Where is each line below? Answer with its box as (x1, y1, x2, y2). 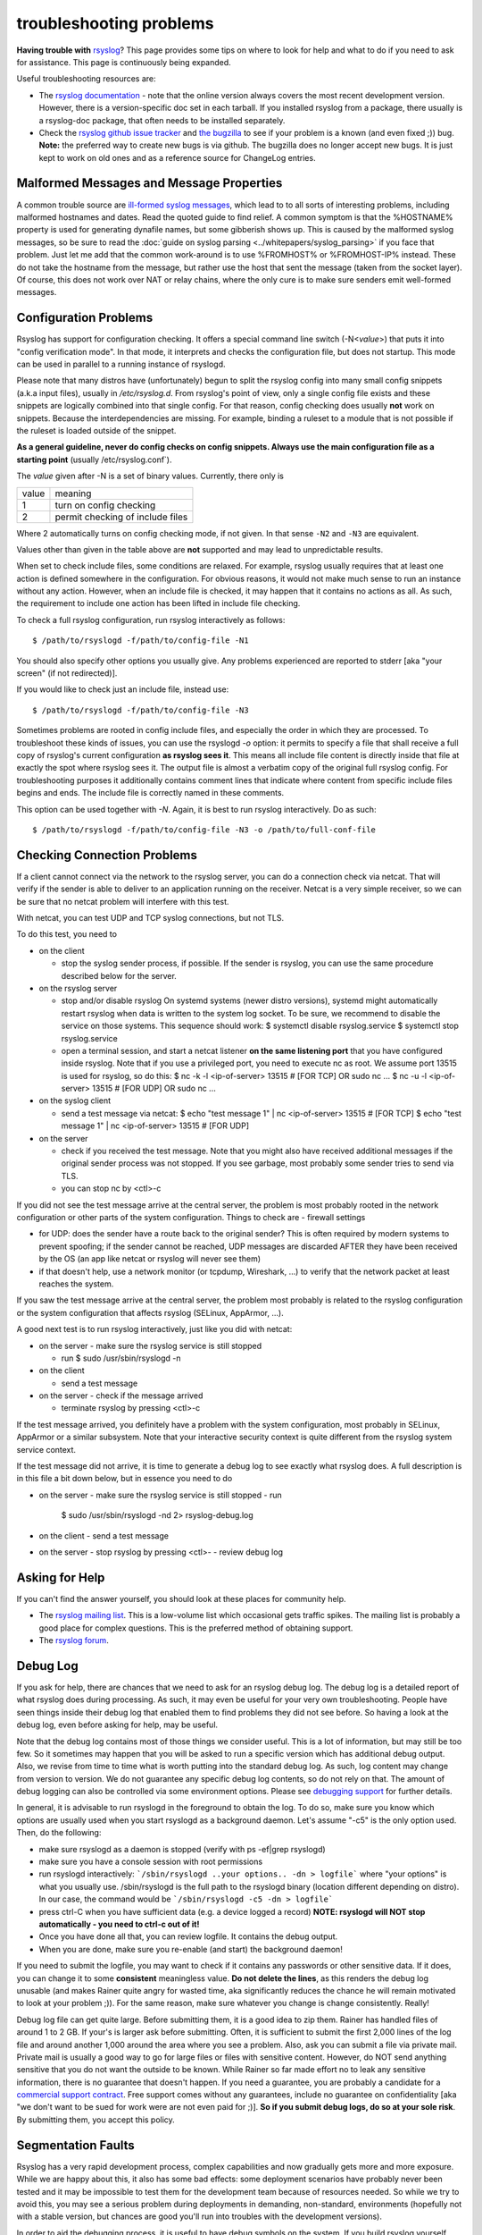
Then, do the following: (16, 1827, 102, 1838)
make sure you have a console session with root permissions (38, 1856, 263, 1868)
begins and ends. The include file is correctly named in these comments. (16, 788, 285, 798)
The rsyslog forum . (38, 1635, 109, 1646)
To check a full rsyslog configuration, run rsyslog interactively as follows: (16, 614, 286, 625)
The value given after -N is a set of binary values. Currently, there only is (16, 470, 285, 482)
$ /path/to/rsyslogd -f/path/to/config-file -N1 (32, 636, 249, 645)
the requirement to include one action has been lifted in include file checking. (16, 598, 301, 609)
